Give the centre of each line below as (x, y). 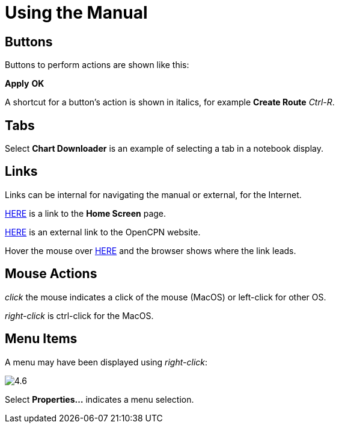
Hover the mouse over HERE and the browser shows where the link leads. (151, 250)
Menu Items (41, 339)
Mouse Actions (51, 274)
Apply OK (25, 84)
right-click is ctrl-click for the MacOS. (79, 315)
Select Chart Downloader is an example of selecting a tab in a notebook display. (164, 149)
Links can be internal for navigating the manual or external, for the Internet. (153, 194)
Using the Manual (76, 13)
